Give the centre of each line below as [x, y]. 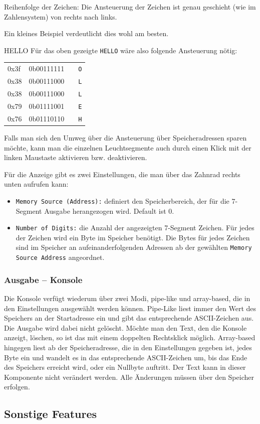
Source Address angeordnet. [60, 257]
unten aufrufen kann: [36, 184]
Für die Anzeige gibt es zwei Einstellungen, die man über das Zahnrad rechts [122, 174]
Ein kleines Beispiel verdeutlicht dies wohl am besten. [86, 33]
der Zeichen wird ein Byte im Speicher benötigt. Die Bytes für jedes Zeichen [133, 237]
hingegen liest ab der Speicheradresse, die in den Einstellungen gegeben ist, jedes [128, 347]
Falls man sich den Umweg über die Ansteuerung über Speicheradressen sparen [125, 137]
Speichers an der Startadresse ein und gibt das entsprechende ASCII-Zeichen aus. [129, 318]
